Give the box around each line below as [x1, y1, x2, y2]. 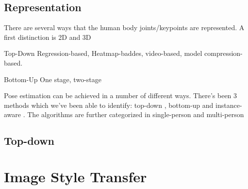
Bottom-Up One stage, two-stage [4, 74, 101, 84]
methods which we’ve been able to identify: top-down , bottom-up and [4, 100, 214, 110]
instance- [215, 100, 242, 110]
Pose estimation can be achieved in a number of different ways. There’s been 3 [4, 90, 237, 101]
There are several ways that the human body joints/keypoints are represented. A [4, 22, 245, 33]
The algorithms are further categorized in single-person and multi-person [27, 109, 244, 120]
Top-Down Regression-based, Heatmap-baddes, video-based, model [4, 48, 202, 58]
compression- [204, 48, 243, 58]
